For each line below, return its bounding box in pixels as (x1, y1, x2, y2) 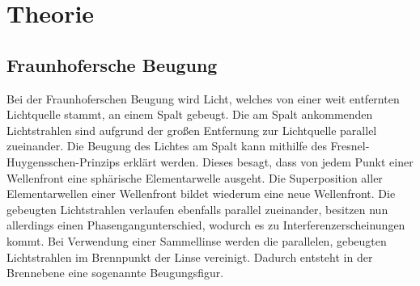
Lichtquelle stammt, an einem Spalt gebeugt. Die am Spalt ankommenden (6, 106, 373, 123)
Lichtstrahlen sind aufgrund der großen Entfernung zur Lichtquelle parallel (6, 121, 377, 138)
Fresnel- (330, 137, 370, 154)
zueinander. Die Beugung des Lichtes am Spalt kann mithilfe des (6, 137, 327, 154)
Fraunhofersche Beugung (6, 52, 218, 77)
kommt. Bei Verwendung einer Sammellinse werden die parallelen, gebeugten (6, 232, 387, 249)
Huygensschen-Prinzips (6, 153, 121, 170)
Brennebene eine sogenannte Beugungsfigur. (6, 264, 224, 281)
